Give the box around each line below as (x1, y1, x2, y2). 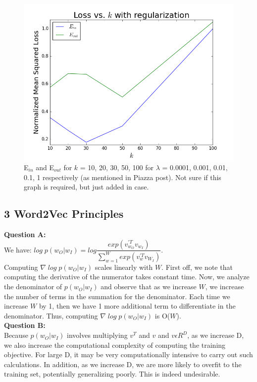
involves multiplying (67, 330, 128, 340)
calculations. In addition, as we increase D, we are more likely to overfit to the (4, 359, 242, 369)
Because (4, 330, 28, 340)
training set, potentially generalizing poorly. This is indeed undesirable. (4, 369, 220, 379)
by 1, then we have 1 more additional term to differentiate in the (39, 301, 236, 311)
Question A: (4, 229, 46, 239)
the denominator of (4, 281, 62, 292)
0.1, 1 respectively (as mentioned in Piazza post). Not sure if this (24, 172, 221, 182)
